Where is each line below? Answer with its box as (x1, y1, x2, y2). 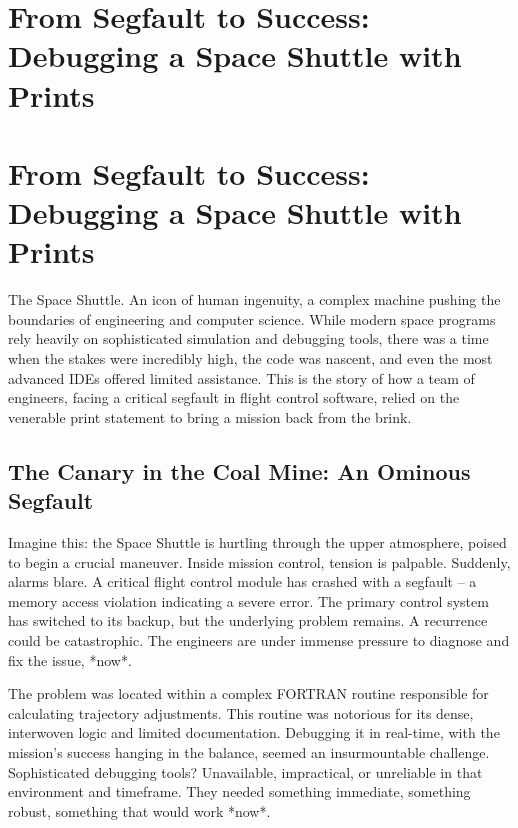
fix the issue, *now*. (8, 649, 132, 670)
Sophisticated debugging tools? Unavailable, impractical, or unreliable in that (8, 761, 483, 782)
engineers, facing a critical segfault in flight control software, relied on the (8, 387, 460, 408)
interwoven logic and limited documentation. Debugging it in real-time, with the (8, 722, 500, 743)
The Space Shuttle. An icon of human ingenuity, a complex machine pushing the (8, 289, 501, 310)
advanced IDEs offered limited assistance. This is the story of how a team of (8, 367, 475, 388)
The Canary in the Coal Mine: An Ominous (8, 455, 471, 486)
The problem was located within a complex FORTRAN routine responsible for (8, 683, 489, 704)
